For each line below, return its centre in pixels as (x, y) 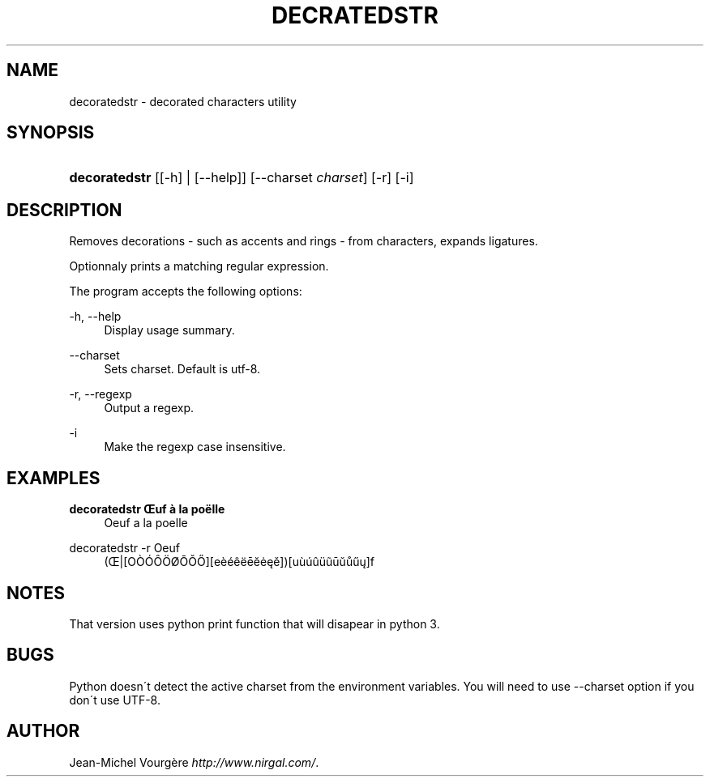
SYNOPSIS (51, 133)
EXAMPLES (53, 478)
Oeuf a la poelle (146, 523)
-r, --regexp (101, 394)
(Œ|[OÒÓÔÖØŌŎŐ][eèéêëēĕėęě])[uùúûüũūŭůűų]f (240, 562)
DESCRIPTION (64, 210)
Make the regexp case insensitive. (195, 447)
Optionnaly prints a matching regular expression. (199, 266)
